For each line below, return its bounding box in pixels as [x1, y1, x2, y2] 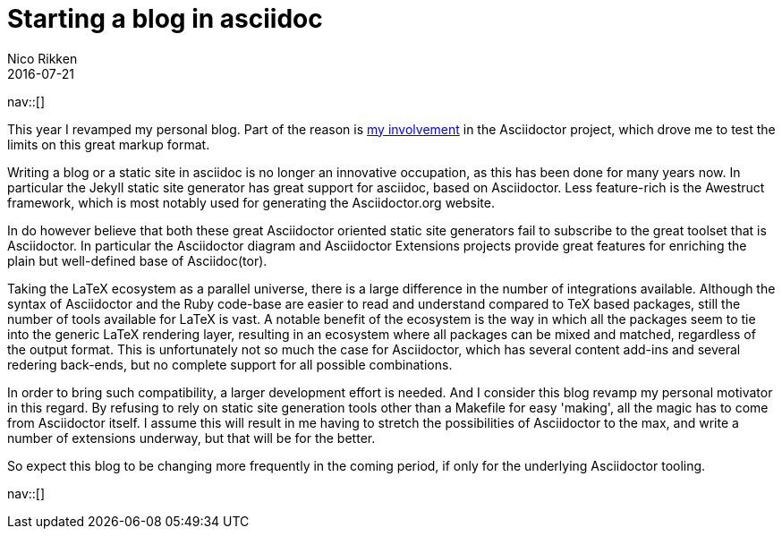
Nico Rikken [7, 50, 78, 66]
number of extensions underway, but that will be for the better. [7, 430, 376, 446]
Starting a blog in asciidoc [7, 4, 323, 34]
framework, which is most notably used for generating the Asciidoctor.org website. [7, 194, 495, 210]
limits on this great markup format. [7, 136, 210, 152]
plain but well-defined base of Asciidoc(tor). [7, 252, 268, 268]
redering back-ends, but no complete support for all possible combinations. [7, 356, 453, 372]
